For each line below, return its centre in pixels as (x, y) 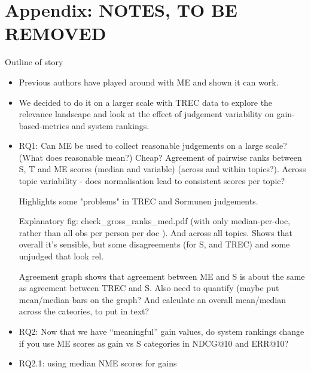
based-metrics (44, 125)
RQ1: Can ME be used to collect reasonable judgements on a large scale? (153, 146)
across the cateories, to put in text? (84, 311)
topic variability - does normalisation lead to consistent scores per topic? (152, 181)
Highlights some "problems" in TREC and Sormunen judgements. (138, 201)
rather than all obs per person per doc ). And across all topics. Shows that (156, 232)
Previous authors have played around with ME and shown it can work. (149, 82)
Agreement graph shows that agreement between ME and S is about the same (162, 276)
